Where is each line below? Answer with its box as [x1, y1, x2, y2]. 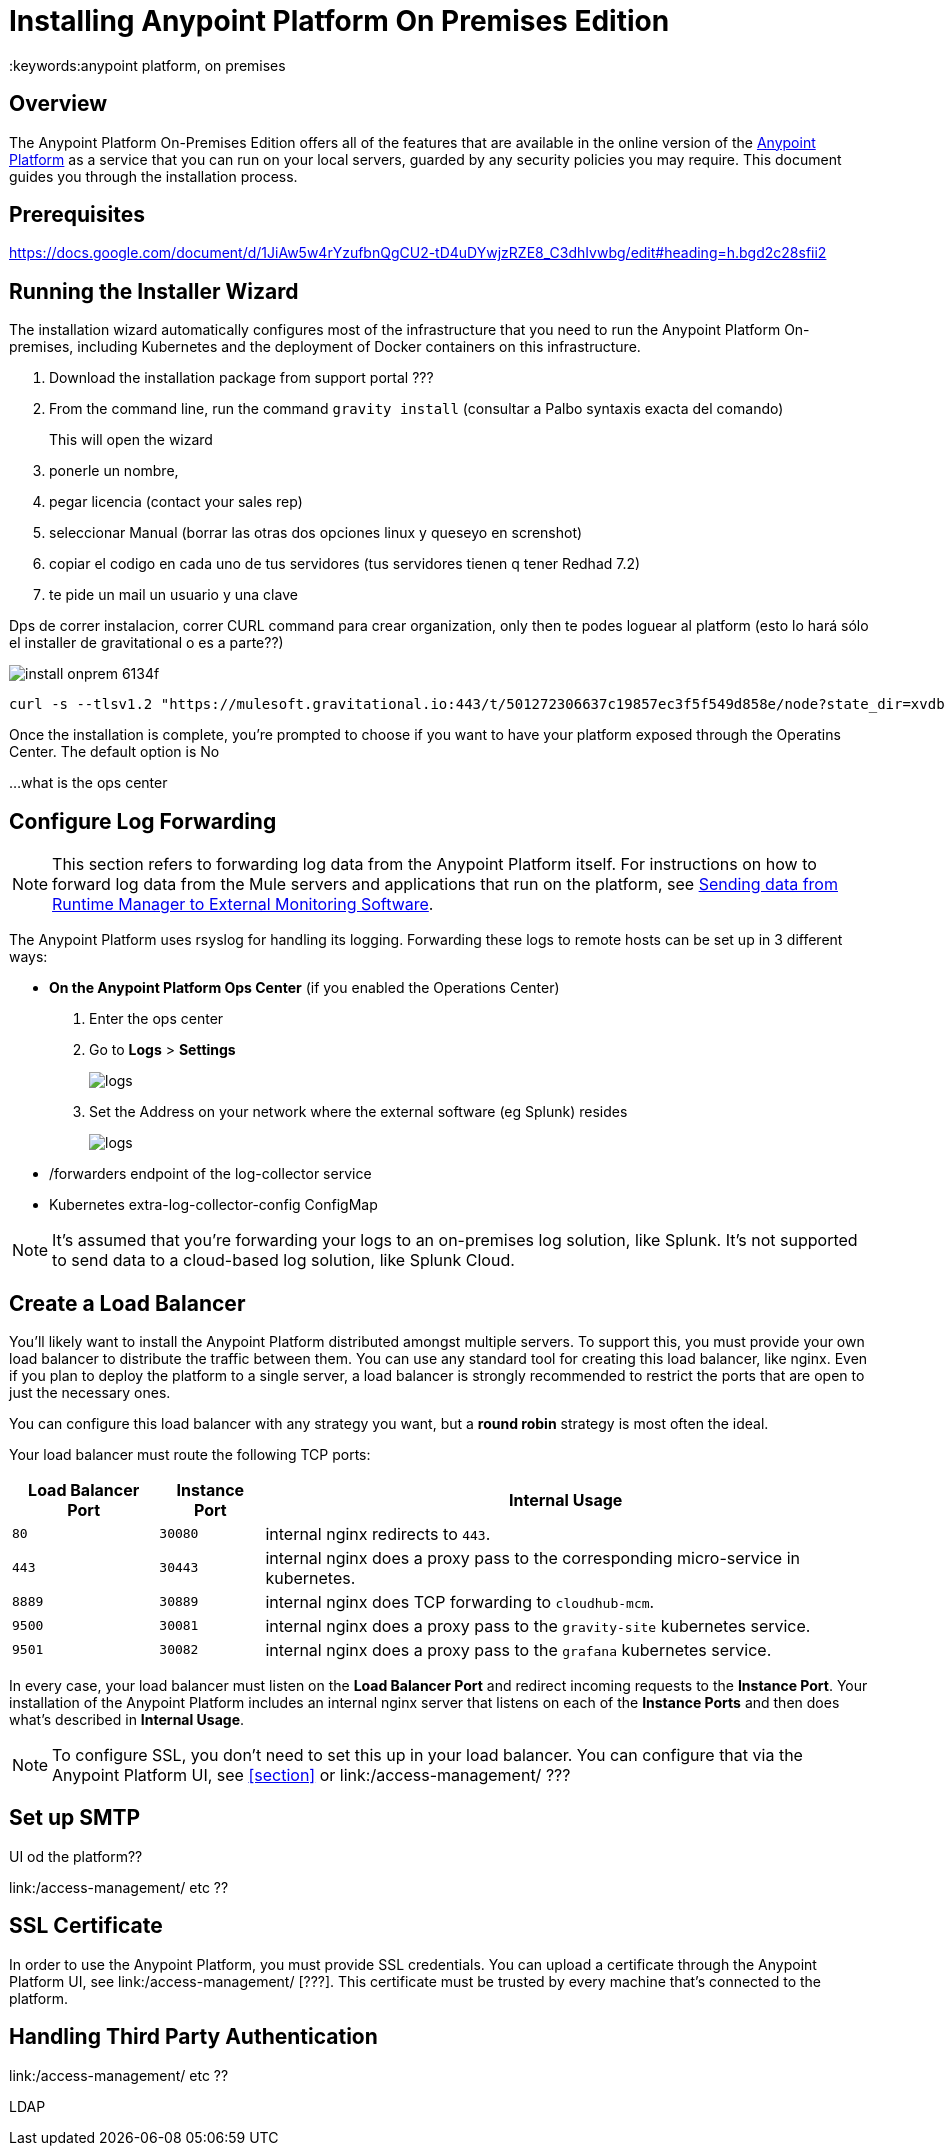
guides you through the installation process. [9, 167, 298, 185]
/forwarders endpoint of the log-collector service [49, 1165, 372, 1183]
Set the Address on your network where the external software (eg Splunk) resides [89, 1103, 628, 1121]
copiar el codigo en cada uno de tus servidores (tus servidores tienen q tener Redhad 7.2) [49, 555, 641, 573]
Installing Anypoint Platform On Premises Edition [9, 4, 670, 38]
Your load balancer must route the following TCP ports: [9, 1445, 371, 1463]
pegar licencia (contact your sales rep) [49, 493, 303, 511]
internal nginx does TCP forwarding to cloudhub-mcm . [265, 1591, 655, 1612]
